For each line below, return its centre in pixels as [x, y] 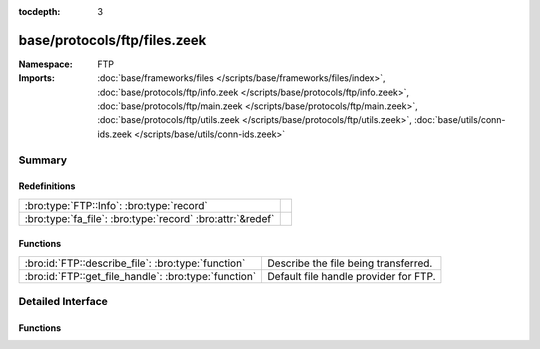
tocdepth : [39, 11]
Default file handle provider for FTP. [351, 276]
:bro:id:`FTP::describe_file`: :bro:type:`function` [135, 263]
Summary [43, 160]
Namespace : [46, 64]
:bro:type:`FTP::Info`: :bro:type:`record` [116, 205]
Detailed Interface [63, 302]
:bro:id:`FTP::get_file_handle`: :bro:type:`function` [140, 276]
